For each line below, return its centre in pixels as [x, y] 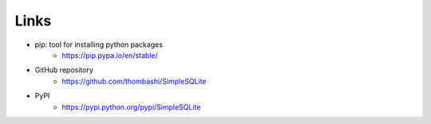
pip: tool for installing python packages [99, 45]
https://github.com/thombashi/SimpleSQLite [134, 81]
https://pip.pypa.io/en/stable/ [110, 55]
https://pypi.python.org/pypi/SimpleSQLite [131, 107]
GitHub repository [64, 70]
